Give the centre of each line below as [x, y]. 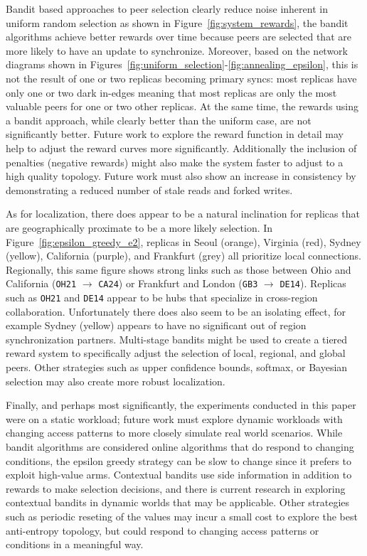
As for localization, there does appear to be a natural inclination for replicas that [183, 214]
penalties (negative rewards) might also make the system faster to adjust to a [175, 162]
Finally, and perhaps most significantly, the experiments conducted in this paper [181, 405]
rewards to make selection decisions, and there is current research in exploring [176, 488]
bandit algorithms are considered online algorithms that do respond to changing [180, 446]
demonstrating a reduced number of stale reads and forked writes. [149, 189]
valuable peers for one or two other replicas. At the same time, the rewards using [182, 106]
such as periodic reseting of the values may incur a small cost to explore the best [182, 516]
